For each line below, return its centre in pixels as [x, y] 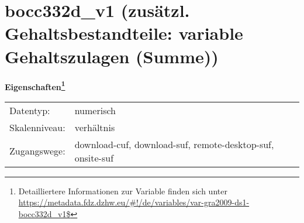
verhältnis [95, 127]
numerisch [95, 110]
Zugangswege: [37, 151]
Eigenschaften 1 [35, 85]
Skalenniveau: [37, 127]
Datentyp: [30, 110]
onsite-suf [94, 157]
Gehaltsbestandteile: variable [124, 33]
